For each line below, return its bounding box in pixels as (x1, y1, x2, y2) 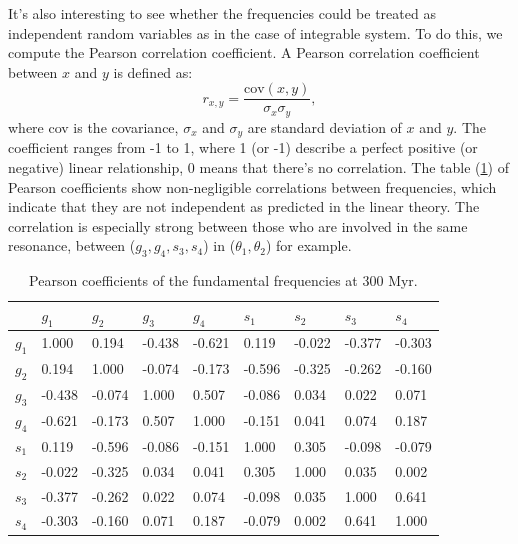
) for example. (265, 235, 352, 256)
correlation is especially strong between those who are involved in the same (8, 215, 468, 236)
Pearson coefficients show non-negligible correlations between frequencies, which (8, 176, 497, 197)
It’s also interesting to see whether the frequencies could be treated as (8, 3, 436, 23)
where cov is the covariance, (8, 116, 179, 137)
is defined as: (113, 61, 193, 82)
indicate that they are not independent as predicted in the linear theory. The (8, 196, 480, 217)
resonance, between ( (8, 235, 136, 256)
